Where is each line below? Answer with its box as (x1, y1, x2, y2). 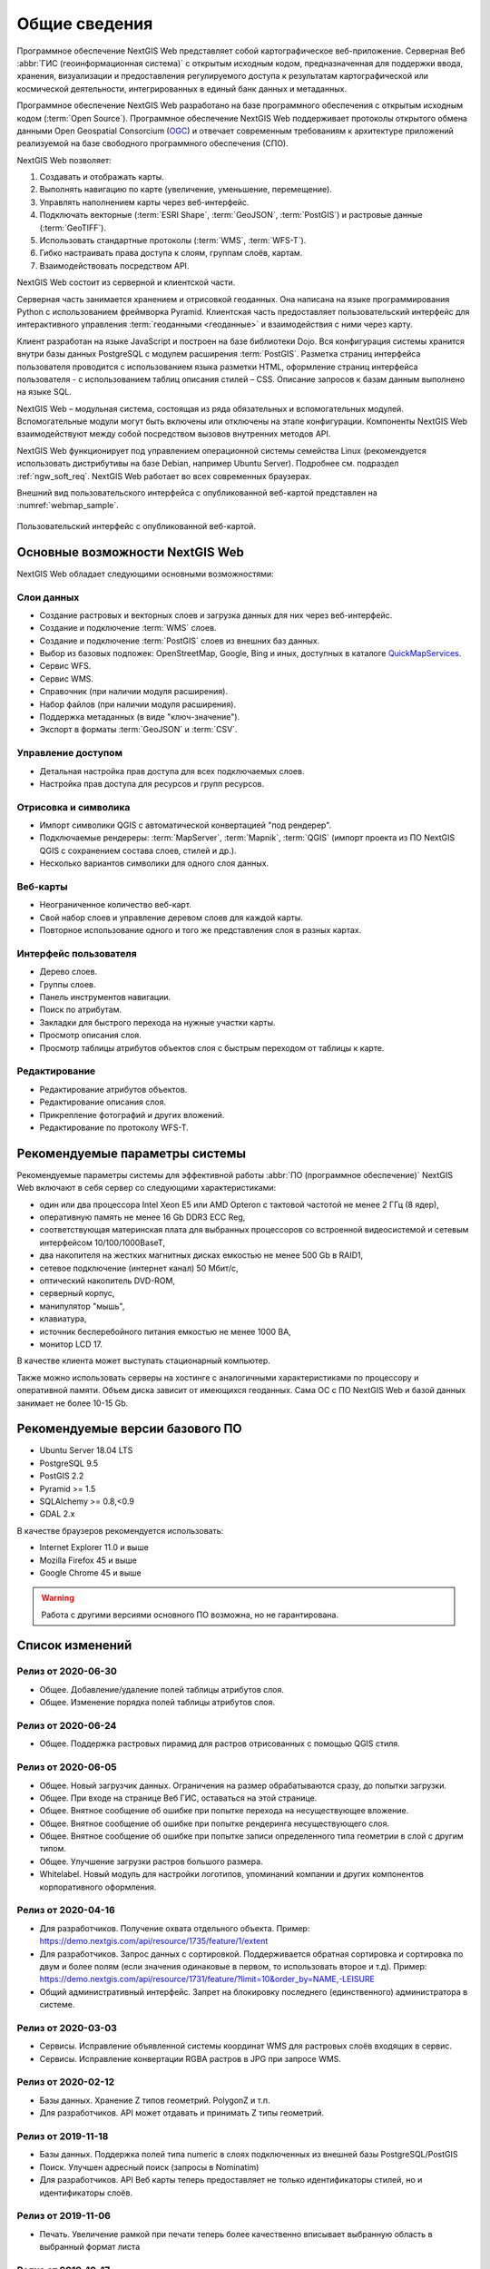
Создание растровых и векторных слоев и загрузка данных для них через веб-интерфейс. (39, 609, 393, 621)
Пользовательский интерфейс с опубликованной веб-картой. (16, 520, 256, 531)
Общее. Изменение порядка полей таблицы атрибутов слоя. (39, 1697, 276, 1708)
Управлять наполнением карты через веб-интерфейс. (39, 196, 250, 208)
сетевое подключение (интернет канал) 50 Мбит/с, (39, 1262, 239, 1273)
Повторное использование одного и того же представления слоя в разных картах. (39, 925, 362, 936)
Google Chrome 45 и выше (39, 1567, 142, 1578)
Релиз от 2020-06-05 (16, 1761, 117, 1773)
